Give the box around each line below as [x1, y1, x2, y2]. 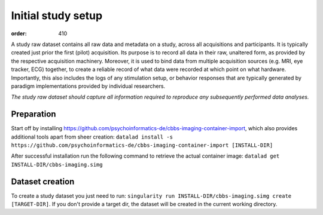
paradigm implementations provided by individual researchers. [11, 82, 166, 90]
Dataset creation [11, 176, 75, 186]
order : [11, 30, 27, 37]
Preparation [11, 109, 56, 119]
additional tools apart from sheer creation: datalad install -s [11, 133, 173, 140]
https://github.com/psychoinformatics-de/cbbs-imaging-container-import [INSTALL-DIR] [11, 142, 273, 149]
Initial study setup [11, 9, 103, 22]
